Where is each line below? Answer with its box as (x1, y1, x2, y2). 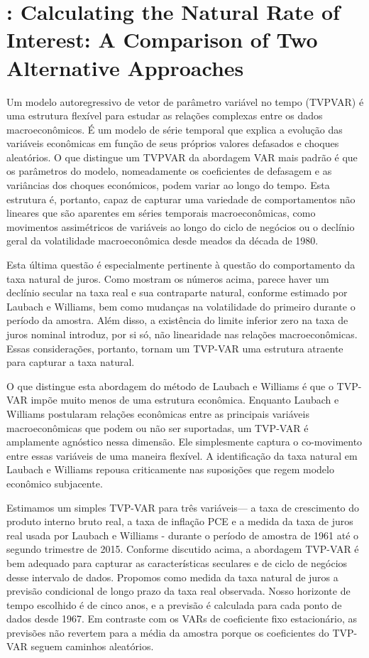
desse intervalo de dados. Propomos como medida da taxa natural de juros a (6, 569, 338, 584)
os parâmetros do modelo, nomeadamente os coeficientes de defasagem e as (6, 163, 332, 178)
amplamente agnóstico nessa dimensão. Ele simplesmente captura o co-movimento (6, 434, 363, 449)
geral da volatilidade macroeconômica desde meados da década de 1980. (6, 233, 319, 248)
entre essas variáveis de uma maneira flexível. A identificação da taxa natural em (6, 448, 358, 463)
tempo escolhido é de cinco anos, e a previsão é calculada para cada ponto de (6, 597, 342, 612)
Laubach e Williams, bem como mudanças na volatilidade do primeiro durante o (6, 298, 356, 313)
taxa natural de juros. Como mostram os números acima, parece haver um (6, 271, 329, 286)
